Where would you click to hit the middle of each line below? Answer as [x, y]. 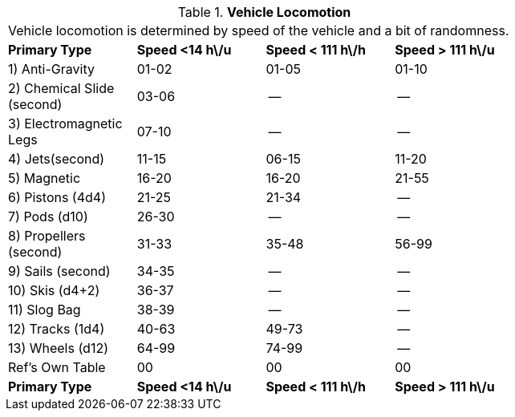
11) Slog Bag [45, 310]
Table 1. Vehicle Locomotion [264, 12]
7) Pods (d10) [48, 217]
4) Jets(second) [57, 159]
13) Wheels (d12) [58, 348]
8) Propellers [47, 236]
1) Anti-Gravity [51, 69]
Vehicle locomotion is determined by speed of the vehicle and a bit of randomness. [259, 30]
